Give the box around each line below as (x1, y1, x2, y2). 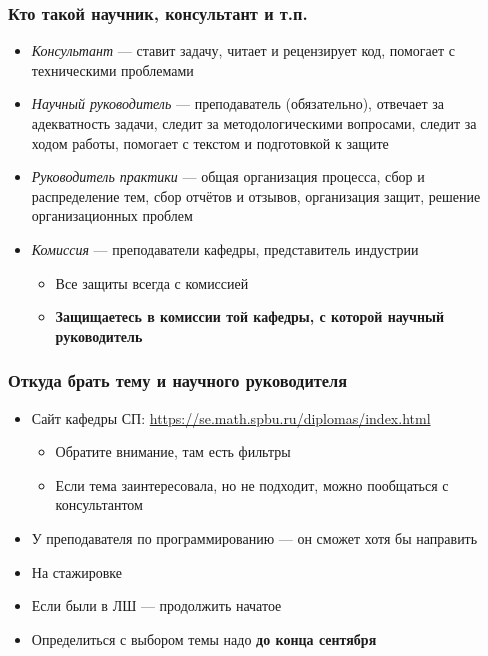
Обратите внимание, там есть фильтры (55, 441, 291, 462)
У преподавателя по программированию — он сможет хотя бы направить (31, 527, 478, 548)
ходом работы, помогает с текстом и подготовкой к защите (31, 132, 389, 153)
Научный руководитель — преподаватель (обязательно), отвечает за (31, 93, 444, 114)
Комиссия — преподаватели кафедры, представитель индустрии (31, 238, 419, 259)
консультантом (55, 494, 143, 515)
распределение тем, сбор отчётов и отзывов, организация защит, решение (31, 185, 481, 206)
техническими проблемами (31, 59, 194, 80)
